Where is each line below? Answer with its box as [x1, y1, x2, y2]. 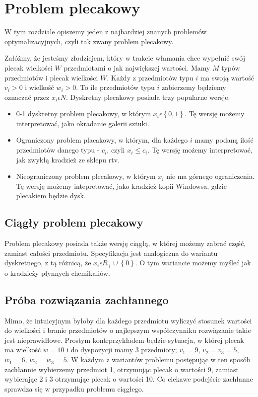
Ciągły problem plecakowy [4, 215, 143, 230]
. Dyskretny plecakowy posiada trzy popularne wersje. [66, 91, 230, 102]
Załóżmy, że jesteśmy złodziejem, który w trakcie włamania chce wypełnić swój [4, 53, 245, 63]
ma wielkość [4, 344, 41, 355]
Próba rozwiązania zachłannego [4, 292, 169, 307]
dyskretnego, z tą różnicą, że [4, 257, 91, 268]
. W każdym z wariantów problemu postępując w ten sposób [66, 354, 251, 365]
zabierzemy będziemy [162, 82, 226, 92]
